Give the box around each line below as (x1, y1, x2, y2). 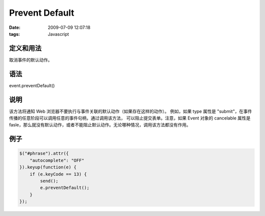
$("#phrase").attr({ (19, 151, 69, 156)
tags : (9, 31, 20, 37)
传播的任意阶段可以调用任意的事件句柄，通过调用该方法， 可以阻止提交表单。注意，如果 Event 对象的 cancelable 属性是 (9, 115, 251, 121)
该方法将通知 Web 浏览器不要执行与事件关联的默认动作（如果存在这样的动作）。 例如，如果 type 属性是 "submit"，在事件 (9, 108, 252, 114)
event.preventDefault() (9, 82, 55, 88)
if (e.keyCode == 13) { (29, 171, 87, 177)
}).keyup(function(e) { (19, 165, 77, 170)
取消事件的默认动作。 (9, 57, 53, 63)
